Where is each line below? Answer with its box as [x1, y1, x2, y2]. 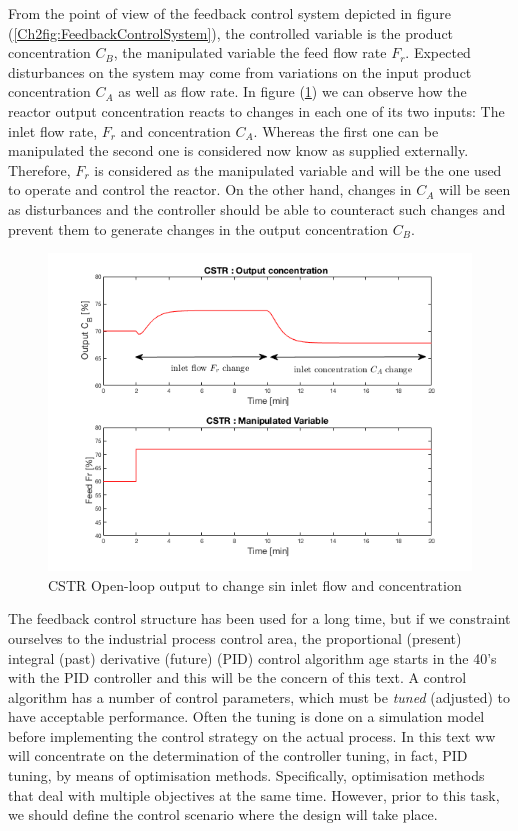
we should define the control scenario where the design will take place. [8, 804, 438, 825]
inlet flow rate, [8, 120, 98, 141]
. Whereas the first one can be [253, 120, 439, 141]
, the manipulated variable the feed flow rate [113, 42, 387, 63]
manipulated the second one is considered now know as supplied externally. [8, 140, 469, 161]
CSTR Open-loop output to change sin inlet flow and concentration [48, 574, 462, 595]
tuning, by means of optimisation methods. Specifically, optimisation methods [8, 765, 485, 786]
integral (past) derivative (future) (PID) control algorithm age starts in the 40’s [8, 647, 497, 668]
